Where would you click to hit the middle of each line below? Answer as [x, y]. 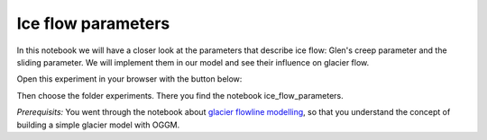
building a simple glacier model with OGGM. [98, 125]
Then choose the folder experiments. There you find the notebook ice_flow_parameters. [180, 95]
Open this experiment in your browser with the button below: [129, 79]
